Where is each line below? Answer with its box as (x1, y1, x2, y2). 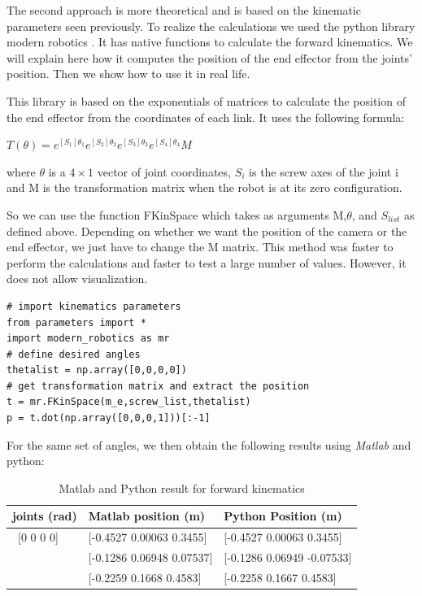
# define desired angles (7, 348, 141, 360)
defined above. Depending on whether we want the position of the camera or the (7, 222, 407, 239)
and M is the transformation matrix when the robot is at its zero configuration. (7, 179, 402, 196)
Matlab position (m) (88, 507, 206, 524)
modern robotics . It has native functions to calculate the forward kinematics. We (7, 33, 413, 50)
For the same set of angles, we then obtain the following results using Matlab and (7, 436, 411, 453)
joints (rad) (12, 507, 77, 524)
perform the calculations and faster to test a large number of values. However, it (7, 254, 407, 271)
